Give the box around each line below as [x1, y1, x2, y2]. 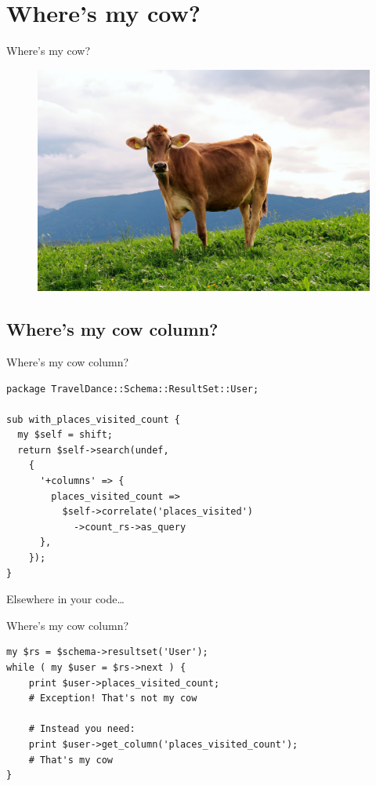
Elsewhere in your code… [6, 591, 125, 607]
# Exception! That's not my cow [28, 693, 197, 704]
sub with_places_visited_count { [6, 413, 180, 425]
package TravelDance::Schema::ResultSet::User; [6, 383, 259, 395]
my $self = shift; [17, 429, 114, 441]
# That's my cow [28, 754, 114, 766]
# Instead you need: [28, 723, 136, 735]
